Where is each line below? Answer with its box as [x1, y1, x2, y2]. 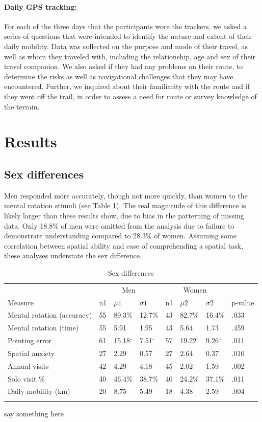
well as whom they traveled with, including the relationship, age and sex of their [4, 51, 256, 61]
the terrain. [4, 101, 40, 112]
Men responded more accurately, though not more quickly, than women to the [4, 190, 248, 201]
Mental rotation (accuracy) [8, 309, 92, 320]
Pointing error [8, 335, 51, 346]
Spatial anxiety [8, 347, 55, 358]
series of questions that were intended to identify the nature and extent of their [4, 31, 252, 41]
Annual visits [8, 360, 49, 371]
